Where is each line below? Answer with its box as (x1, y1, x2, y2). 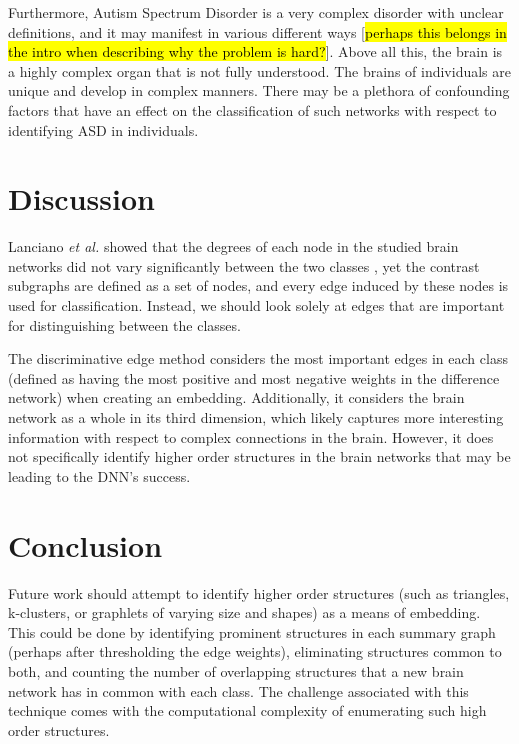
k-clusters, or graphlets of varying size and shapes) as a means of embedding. (8, 602, 481, 623)
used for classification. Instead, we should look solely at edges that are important (8, 295, 505, 316)
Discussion (8, 178, 155, 219)
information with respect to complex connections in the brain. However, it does (8, 426, 494, 447)
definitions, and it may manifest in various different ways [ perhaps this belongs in (8, 21, 507, 42)
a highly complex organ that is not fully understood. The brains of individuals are (8, 60, 511, 81)
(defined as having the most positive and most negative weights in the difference (8, 367, 500, 388)
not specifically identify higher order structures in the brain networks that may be (8, 446, 511, 467)
